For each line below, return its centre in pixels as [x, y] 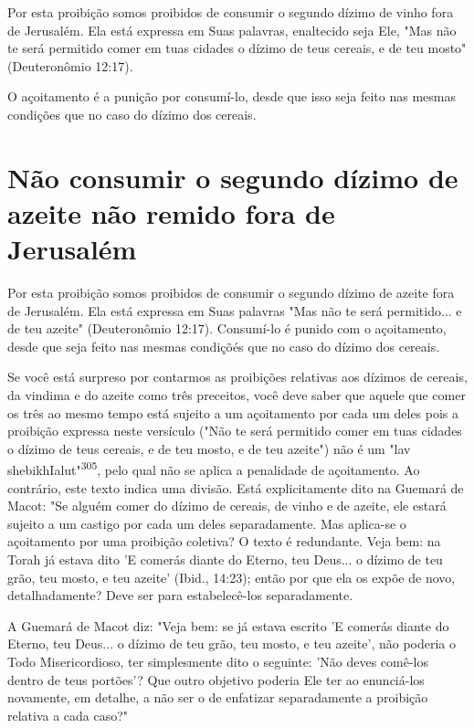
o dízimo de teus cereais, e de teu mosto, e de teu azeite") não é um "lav [209, 448]
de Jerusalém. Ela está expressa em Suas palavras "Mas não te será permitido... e [235, 310]
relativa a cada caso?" [68, 715]
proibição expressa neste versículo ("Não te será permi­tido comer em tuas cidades [235, 431]
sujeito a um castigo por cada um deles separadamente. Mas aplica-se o [207, 523]
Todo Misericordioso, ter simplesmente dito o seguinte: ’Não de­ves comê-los [218, 661]
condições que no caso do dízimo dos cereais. [132, 114]
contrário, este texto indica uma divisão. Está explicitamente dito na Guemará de [236, 487]
